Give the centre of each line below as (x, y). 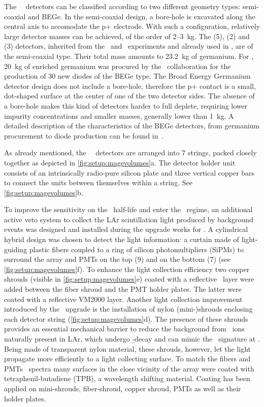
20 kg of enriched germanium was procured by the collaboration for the (118, 66)
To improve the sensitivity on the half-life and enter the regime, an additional (128, 209)
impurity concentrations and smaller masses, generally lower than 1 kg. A (119, 115)
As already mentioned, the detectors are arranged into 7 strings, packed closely (130, 152)
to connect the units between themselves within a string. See (98, 182)
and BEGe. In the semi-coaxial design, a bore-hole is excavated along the (142, 16)
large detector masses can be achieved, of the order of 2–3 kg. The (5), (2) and (127, 36)
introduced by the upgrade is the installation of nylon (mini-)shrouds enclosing (128, 309)
